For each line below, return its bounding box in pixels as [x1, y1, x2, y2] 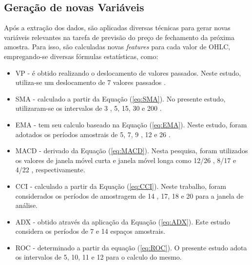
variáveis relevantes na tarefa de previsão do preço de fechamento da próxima [4, 32, 234, 42]
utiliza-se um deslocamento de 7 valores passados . [15, 77, 166, 87]
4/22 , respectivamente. [15, 164, 85, 175]
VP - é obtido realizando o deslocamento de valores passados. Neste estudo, [15, 67, 241, 78]
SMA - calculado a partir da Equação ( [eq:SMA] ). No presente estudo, [15, 93, 226, 103]
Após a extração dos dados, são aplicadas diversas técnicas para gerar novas [4, 22, 231, 33]
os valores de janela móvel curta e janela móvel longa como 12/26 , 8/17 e [15, 155, 236, 165]
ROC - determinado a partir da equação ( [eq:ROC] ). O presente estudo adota [15, 242, 247, 252]
